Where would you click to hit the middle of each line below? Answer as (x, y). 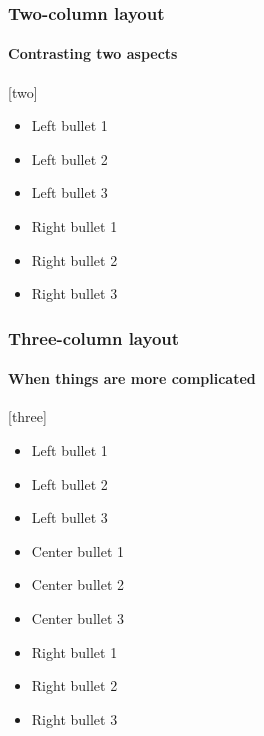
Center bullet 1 (78, 550)
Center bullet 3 (78, 618)
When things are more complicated (132, 378)
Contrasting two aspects (93, 53)
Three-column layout (94, 337)
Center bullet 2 (78, 584)
